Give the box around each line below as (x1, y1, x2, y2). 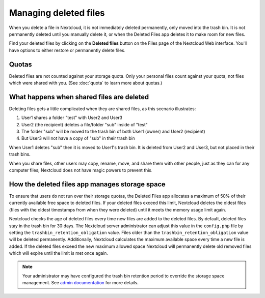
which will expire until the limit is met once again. (9, 250, 108, 256)
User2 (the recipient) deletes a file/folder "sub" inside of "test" (21, 121, 148, 127)
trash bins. (9, 151, 30, 157)
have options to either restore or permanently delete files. (9, 47, 126, 53)
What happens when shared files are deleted (9, 92, 149, 101)
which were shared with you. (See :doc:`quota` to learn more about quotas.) (9, 80, 162, 86)
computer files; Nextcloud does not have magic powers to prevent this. (9, 167, 153, 173)
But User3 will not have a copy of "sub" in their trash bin (21, 135, 135, 141)
